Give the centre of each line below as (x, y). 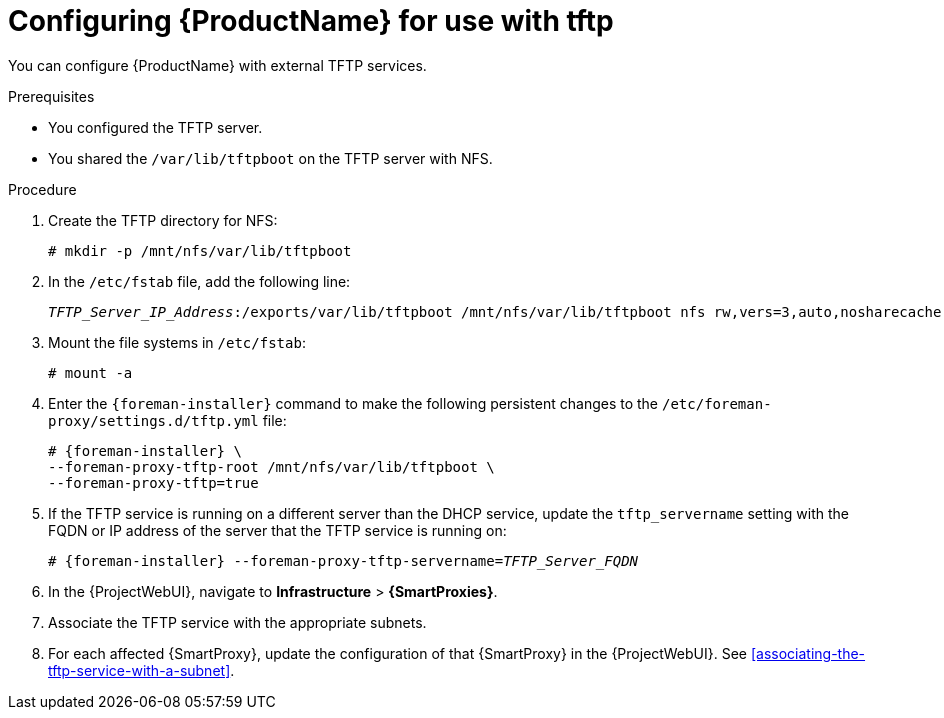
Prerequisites (51, 96)
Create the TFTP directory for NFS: (163, 220)
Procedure (42, 189)
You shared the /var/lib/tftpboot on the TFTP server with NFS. (270, 158)
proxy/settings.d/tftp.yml (153, 420)
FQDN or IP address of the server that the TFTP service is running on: (277, 530)
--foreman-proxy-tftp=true (153, 482)
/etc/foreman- (716, 403)
